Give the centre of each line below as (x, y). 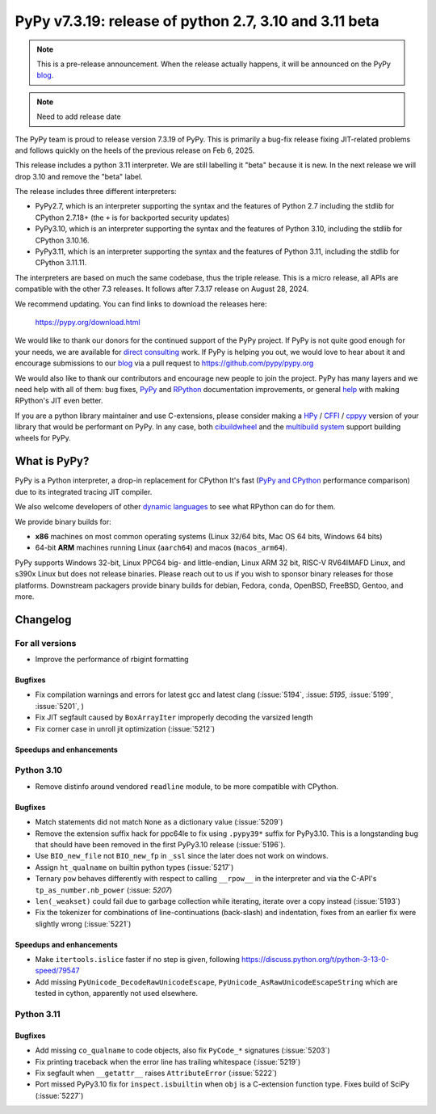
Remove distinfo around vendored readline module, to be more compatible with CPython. (187, 786)
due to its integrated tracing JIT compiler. (84, 492)
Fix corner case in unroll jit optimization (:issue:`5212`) (125, 728)
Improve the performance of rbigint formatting (112, 660)
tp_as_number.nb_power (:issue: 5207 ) (104, 890)
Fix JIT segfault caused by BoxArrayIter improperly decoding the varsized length (174, 717)
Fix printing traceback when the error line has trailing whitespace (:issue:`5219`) (168, 1061)
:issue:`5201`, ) (60, 706)
